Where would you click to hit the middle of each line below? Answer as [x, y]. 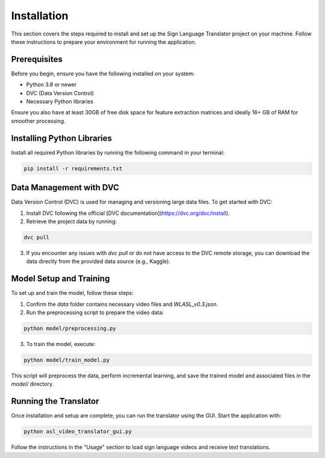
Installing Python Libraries [62, 138]
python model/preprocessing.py [70, 328]
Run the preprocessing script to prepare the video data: [95, 312]
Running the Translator [55, 401]
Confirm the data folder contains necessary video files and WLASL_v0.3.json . [122, 304]
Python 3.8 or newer [51, 85]
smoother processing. [38, 121]
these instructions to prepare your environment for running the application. [104, 42]
